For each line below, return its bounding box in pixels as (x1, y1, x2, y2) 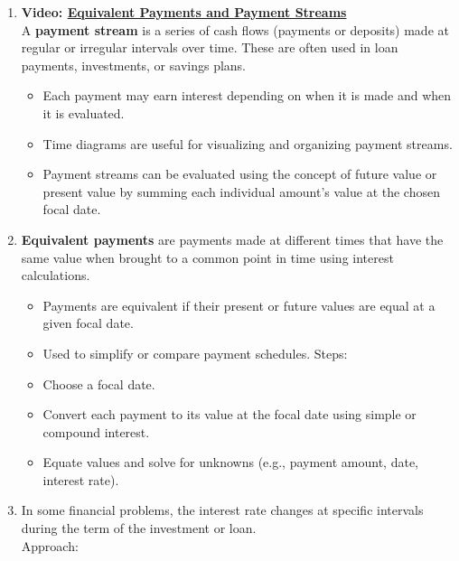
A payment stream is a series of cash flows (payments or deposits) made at (21, 20, 449, 39)
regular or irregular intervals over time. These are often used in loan (21, 38, 398, 57)
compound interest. (42, 422, 150, 441)
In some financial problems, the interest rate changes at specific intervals (21, 500, 424, 519)
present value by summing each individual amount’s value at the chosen (42, 182, 440, 201)
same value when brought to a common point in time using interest (21, 248, 394, 266)
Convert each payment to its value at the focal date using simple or (42, 405, 417, 424)
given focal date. (42, 313, 134, 332)
